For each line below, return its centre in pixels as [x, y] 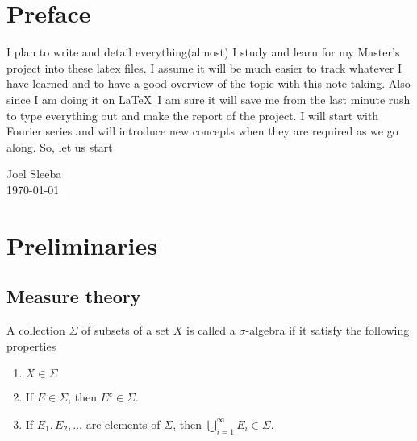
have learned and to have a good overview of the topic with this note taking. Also [208, 83]
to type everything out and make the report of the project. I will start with [193, 115]
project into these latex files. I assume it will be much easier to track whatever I [204, 67]
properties [31, 345]
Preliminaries [82, 245]
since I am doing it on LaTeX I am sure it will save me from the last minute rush [208, 99]
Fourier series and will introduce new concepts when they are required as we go [202, 131]
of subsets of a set [125, 330]
